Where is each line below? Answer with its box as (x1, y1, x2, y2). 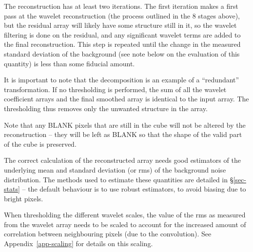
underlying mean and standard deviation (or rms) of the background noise (4, 164, 226, 174)
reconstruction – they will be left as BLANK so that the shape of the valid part (4, 129, 242, 139)
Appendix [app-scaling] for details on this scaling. (4, 238, 153, 249)
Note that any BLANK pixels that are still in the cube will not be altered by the (4, 119, 246, 130)
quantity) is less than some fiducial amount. (4, 58, 135, 68)
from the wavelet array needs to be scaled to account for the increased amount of (4, 219, 246, 229)
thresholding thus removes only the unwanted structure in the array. (4, 103, 208, 113)
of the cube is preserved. (4, 138, 77, 149)
